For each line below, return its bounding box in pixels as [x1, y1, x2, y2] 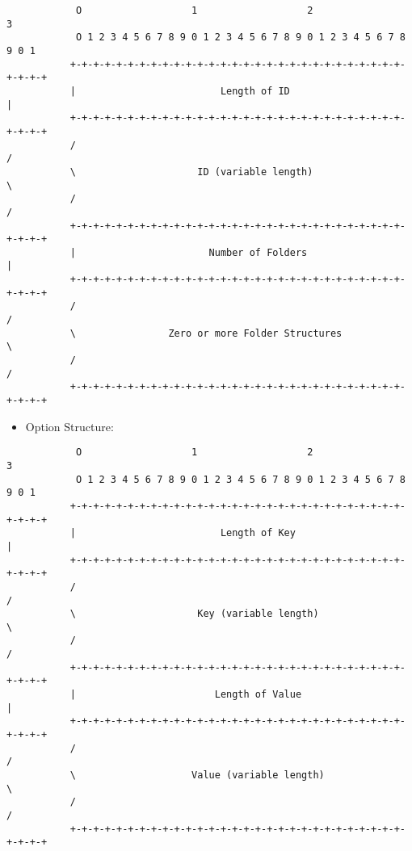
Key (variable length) [197, 608, 319, 620]
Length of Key [220, 527, 296, 539]
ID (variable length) [197, 166, 313, 178]
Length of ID [220, 85, 290, 97]
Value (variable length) [191, 769, 325, 782]
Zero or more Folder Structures [168, 327, 343, 339]
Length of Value [214, 689, 302, 701]
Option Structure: [25, 417, 114, 434]
